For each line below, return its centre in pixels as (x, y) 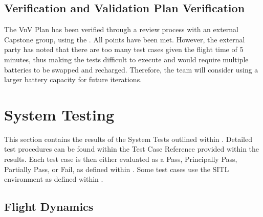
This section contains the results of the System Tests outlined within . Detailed (128, 139)
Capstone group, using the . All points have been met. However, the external (125, 39)
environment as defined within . (54, 179)
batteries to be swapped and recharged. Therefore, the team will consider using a (131, 69)
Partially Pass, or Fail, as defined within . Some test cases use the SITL (117, 169)
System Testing (59, 114)
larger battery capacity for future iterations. (73, 79)
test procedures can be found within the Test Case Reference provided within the (132, 149)
